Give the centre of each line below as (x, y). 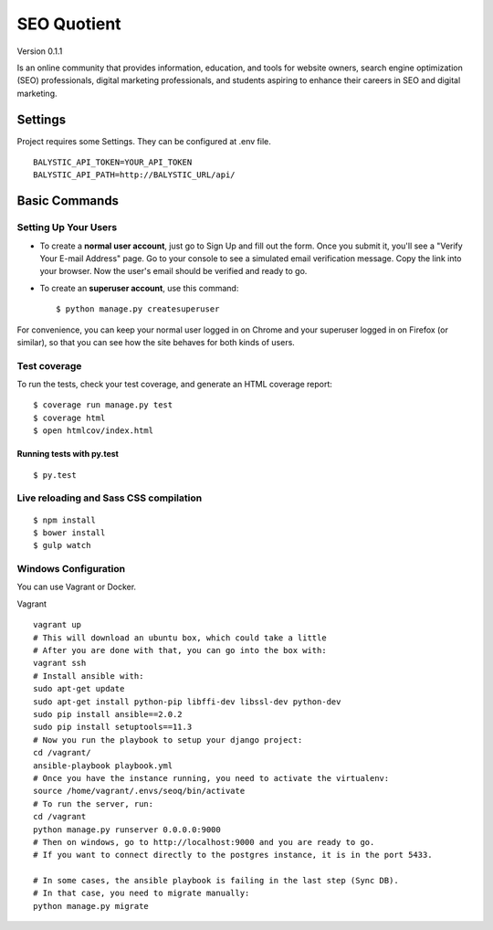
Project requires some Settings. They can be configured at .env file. (144, 141)
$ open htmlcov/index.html (94, 431)
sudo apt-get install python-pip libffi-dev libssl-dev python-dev (187, 702)
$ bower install (69, 533)
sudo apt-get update (79, 689)
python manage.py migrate (91, 906)
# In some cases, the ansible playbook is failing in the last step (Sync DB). (216, 881)
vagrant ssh (60, 663)
